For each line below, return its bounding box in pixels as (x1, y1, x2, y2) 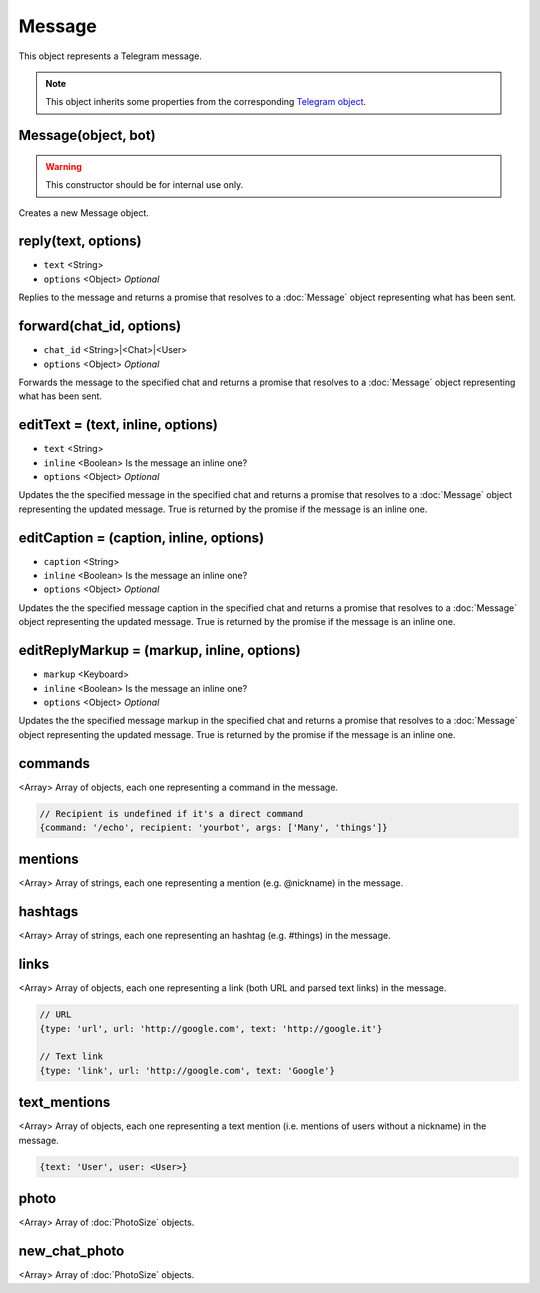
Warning (45, 160, 82, 172)
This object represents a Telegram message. (18, 50, 202, 62)
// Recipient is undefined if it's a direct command (39, 808, 304, 819)
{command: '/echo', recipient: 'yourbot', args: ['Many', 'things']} (39, 821, 388, 833)
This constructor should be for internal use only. (45, 179, 244, 191)
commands (18, 755, 90, 772)
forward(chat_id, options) (18, 318, 182, 335)
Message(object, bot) (18, 127, 156, 144)
